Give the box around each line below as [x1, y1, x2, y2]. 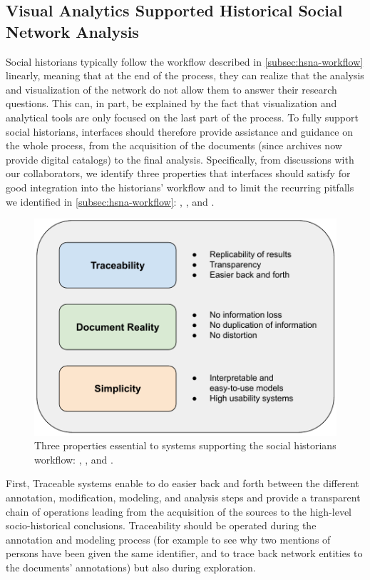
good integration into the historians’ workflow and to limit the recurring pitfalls [6, 179, 354, 194]
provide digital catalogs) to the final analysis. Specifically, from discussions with [6, 151, 354, 166]
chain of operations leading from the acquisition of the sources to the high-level [6, 504, 351, 519]
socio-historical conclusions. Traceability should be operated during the [6, 518, 317, 533]
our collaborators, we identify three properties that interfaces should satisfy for [6, 166, 351, 181]
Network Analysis [6, 20, 139, 42]
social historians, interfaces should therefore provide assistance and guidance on [6, 124, 353, 139]
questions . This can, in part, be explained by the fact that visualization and [6, 96, 337, 111]
